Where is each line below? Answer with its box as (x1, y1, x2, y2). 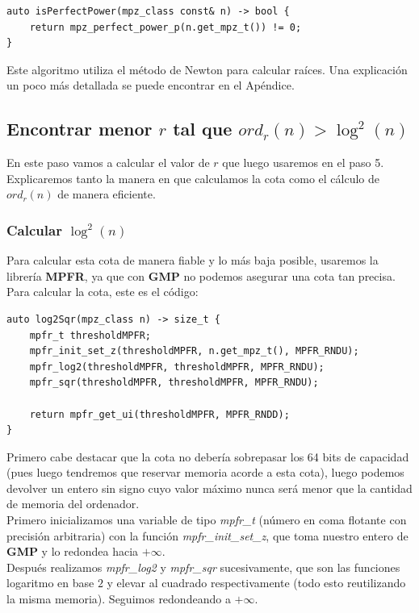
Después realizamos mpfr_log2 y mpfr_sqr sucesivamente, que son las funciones (6, 558, 400, 575)
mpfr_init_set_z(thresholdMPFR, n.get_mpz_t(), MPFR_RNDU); (29, 345, 359, 357)
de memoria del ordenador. (6, 495, 140, 512)
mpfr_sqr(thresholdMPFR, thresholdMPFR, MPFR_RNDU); (29, 377, 319, 389)
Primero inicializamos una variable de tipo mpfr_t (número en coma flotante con (6, 511, 407, 528)
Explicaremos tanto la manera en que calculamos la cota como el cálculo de (6, 169, 379, 186)
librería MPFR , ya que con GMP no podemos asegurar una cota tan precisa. (6, 267, 396, 284)
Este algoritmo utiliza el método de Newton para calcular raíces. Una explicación (6, 60, 408, 77)
